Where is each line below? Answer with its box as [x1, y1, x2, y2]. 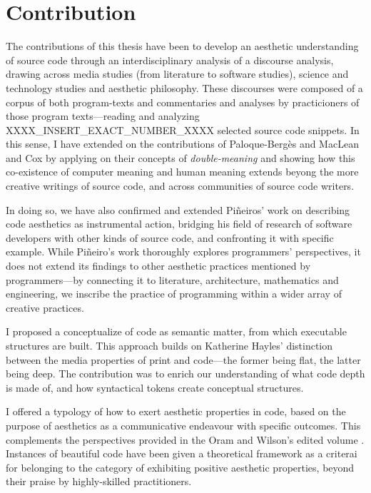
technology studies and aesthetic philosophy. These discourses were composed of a [6, 80, 363, 95]
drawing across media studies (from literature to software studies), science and [6, 66, 349, 81]
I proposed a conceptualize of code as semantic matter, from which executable [6, 324, 347, 339]
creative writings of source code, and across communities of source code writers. [6, 178, 355, 193]
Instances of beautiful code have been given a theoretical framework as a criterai [6, 446, 357, 461]
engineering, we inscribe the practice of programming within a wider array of [6, 286, 342, 301]
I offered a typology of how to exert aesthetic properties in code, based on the [6, 404, 346, 419]
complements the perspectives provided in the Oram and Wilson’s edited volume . [6, 432, 365, 447]
